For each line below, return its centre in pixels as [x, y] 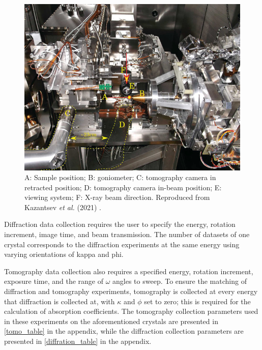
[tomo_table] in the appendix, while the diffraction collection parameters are [124, 331]
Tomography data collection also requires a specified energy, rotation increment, [129, 271]
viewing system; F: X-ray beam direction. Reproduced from [117, 197]
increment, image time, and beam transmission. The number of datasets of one [127, 234]
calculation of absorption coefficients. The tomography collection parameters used [131, 311]
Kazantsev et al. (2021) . [63, 207]
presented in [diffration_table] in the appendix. [78, 341]
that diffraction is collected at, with [60, 301]
